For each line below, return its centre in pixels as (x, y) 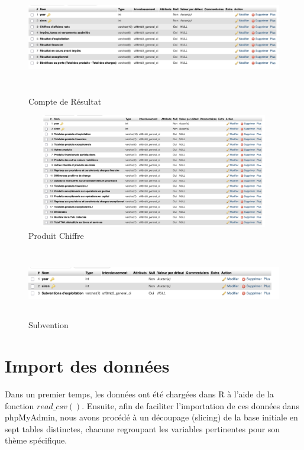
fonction (20, 405)
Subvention (48, 325)
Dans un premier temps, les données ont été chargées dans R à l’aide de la (139, 394)
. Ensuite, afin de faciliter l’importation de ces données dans (190, 405)
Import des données (87, 366)
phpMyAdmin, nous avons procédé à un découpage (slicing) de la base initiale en (151, 417)
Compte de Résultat (65, 101)
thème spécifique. (36, 440)
